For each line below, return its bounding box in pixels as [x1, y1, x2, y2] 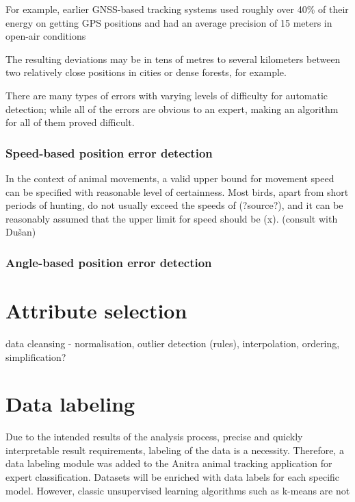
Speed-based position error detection [5, 144, 213, 161]
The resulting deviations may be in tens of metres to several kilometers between [5, 51, 341, 66]
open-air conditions [5, 29, 86, 43]
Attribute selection [5, 296, 187, 324]
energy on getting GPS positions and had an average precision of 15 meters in [5, 15, 332, 29]
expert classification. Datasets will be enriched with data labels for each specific [5, 470, 340, 484]
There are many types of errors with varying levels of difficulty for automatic [5, 88, 328, 102]
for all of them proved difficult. [5, 115, 135, 129]
